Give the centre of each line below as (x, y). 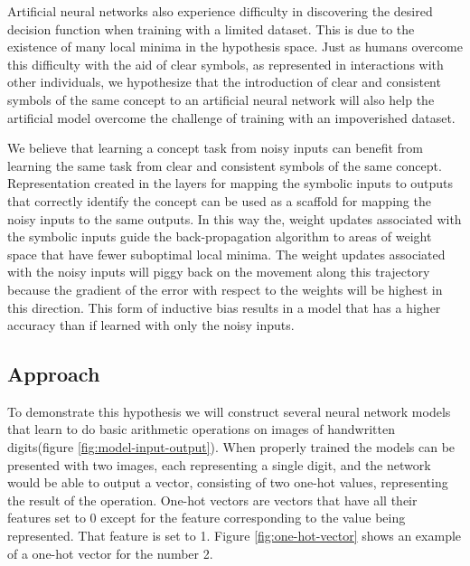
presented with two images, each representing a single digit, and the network (219, 464)
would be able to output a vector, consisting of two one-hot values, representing (228, 482)
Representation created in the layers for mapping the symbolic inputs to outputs (230, 183)
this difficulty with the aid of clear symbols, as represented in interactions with (226, 64)
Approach (54, 374)
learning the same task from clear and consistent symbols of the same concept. (225, 165)
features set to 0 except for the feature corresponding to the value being (207, 518)
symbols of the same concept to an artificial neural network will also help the (221, 99)
